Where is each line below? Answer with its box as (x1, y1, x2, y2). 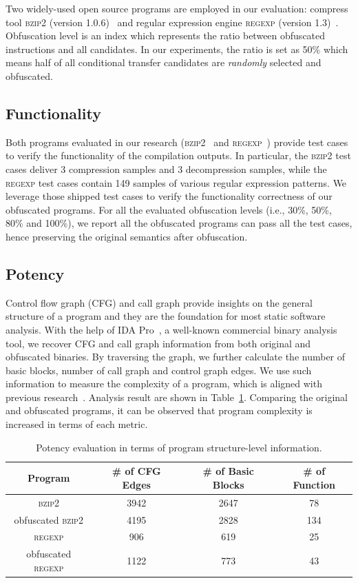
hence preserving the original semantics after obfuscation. (6, 229, 248, 243)
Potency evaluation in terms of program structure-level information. (36, 440, 322, 454)
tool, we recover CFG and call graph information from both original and (6, 336, 311, 350)
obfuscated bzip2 (14, 512, 83, 526)
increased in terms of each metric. (6, 417, 148, 431)
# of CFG (112, 464, 161, 478)
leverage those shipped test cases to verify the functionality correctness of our (6, 189, 333, 203)
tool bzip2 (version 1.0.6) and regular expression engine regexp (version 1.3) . (6, 14, 339, 29)
